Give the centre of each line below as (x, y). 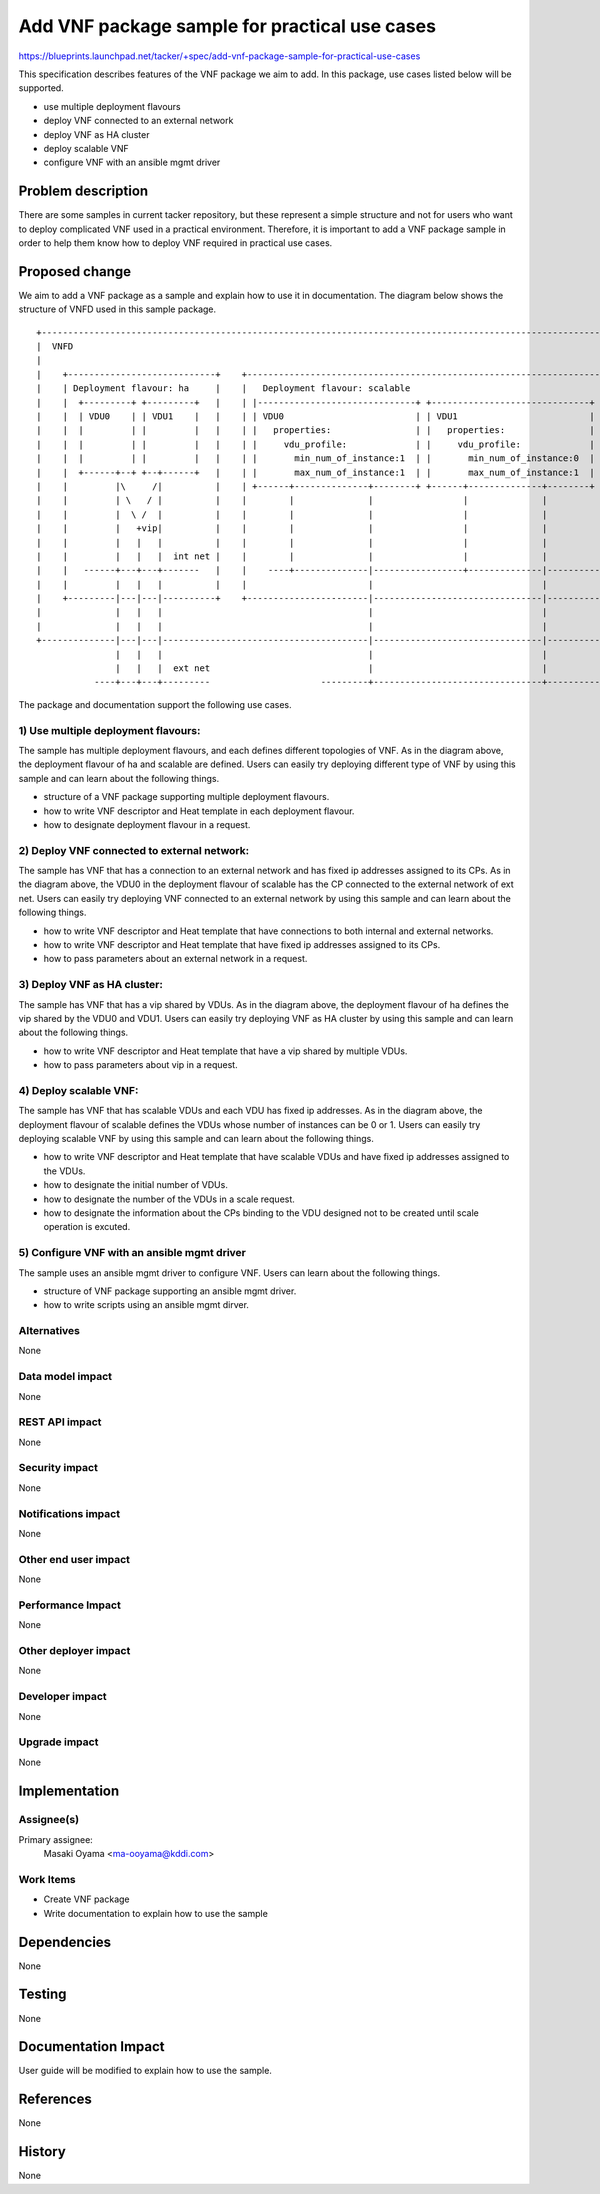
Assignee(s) (49, 1820)
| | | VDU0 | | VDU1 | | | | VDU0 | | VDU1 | (315, 416)
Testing (42, 1994)
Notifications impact (69, 1513)
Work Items (47, 1879)
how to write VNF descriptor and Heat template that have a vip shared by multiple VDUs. (225, 1051)
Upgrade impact (58, 1742)
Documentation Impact (91, 2046)
